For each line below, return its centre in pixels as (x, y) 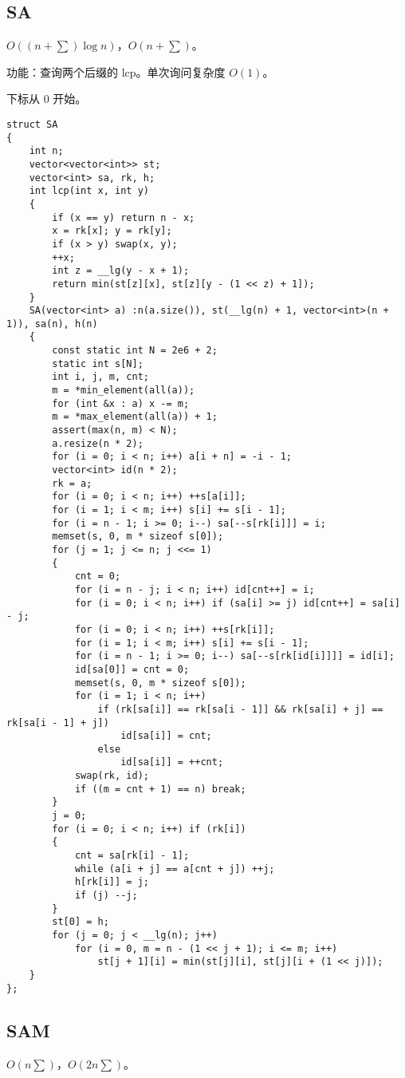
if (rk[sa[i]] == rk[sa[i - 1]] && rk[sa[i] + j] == (240, 709)
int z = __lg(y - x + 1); (121, 271)
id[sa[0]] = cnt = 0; (132, 669)
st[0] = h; (81, 922)
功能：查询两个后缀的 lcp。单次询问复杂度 (116, 71)
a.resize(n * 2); (98, 443)
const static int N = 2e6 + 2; (135, 351)
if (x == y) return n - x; (124, 217)
